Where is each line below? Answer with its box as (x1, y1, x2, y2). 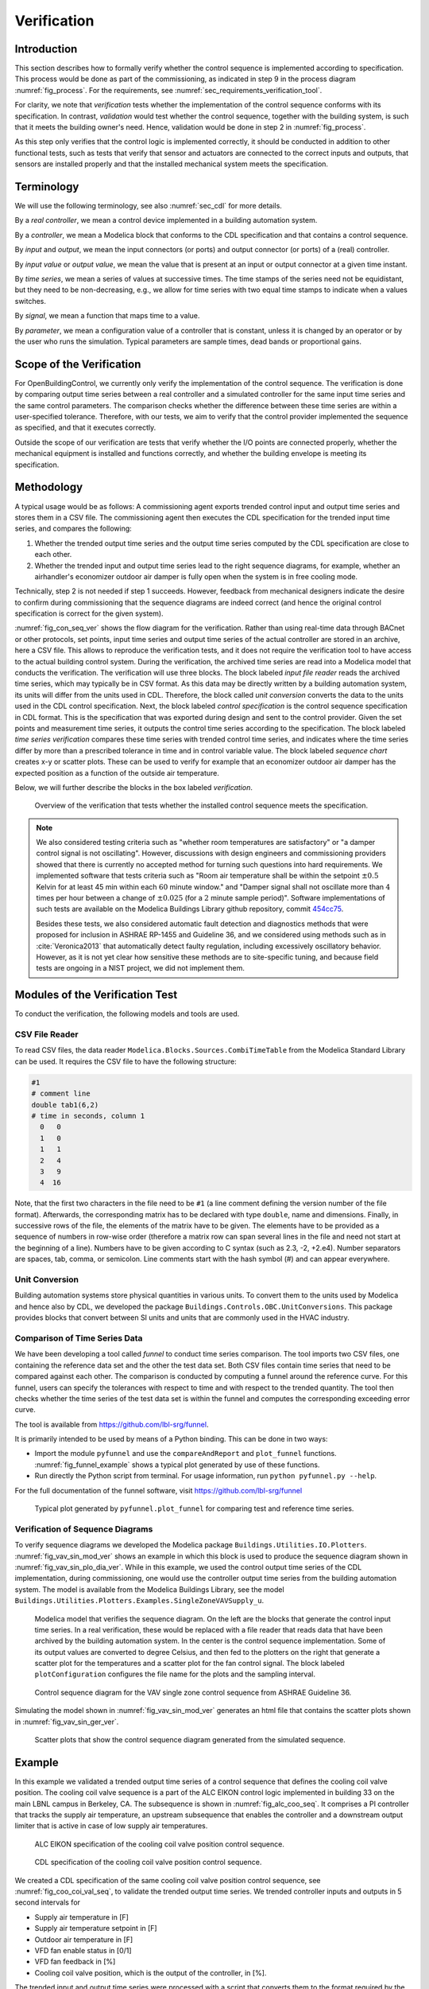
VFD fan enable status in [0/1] (34, 1946, 132, 1955)
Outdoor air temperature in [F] (34, 1934, 133, 1944)
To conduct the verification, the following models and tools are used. (14, 1009, 240, 1018)
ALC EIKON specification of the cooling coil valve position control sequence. (34, 1839, 285, 1849)
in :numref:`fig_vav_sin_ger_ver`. (14, 1717, 119, 1726)
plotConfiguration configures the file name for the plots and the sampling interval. (34, 1669, 315, 1679)
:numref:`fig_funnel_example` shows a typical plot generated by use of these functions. (34, 1460, 320, 1469)
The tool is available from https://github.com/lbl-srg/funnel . (14, 1419, 209, 1429)
